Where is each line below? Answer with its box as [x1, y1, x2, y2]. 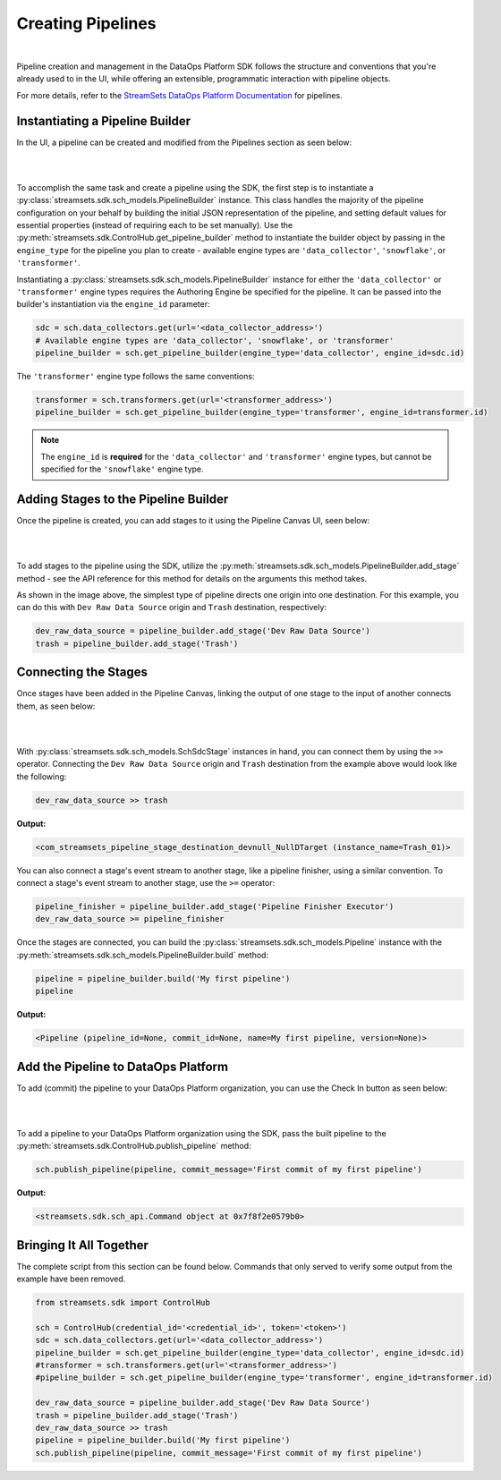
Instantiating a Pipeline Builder [16, 113, 191, 129]
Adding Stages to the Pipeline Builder [16, 492, 229, 507]
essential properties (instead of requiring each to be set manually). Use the [16, 219, 293, 230]
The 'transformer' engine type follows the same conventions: [16, 371, 255, 382]
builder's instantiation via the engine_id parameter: [16, 299, 210, 310]
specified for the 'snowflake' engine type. [40, 464, 205, 474]
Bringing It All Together [16, 1238, 149, 1253]
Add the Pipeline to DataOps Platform [16, 1059, 228, 1074]
